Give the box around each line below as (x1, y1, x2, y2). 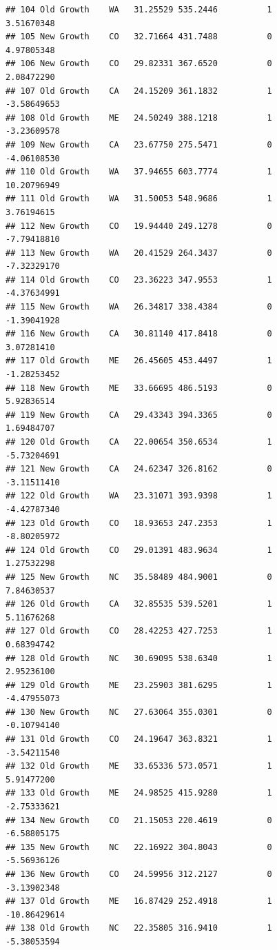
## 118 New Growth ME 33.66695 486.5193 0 (6, 383, 272, 393)
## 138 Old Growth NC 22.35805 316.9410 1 (6, 923, 272, 933)
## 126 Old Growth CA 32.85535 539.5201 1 (6, 599, 272, 609)
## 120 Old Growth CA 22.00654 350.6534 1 (6, 437, 272, 447)
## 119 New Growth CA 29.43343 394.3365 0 (6, 410, 272, 420)
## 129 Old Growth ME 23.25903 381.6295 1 (6, 680, 272, 690)
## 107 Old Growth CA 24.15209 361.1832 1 (6, 85, 272, 96)
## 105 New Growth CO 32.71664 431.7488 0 (6, 32, 272, 42)
